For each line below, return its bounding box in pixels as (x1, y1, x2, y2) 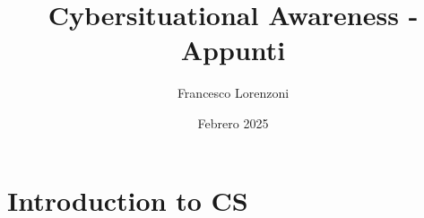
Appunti (180, 31, 286, 68)
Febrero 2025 (197, 113, 269, 132)
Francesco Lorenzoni (177, 83, 290, 102)
